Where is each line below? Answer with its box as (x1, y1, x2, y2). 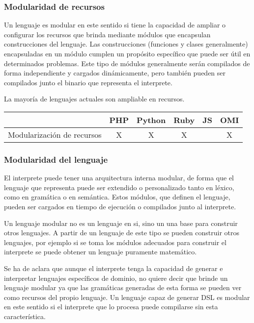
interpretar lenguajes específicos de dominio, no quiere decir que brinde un (4, 273, 228, 283)
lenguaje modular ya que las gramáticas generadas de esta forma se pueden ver (4, 282, 242, 293)
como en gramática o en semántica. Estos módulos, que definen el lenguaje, (4, 192, 230, 202)
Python (137, 114, 166, 125)
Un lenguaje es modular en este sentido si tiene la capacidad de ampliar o (4, 20, 226, 30)
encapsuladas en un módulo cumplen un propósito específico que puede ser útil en (4, 49, 251, 58)
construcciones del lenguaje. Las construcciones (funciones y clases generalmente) (4, 39, 248, 49)
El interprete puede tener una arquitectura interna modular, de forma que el (4, 173, 234, 183)
